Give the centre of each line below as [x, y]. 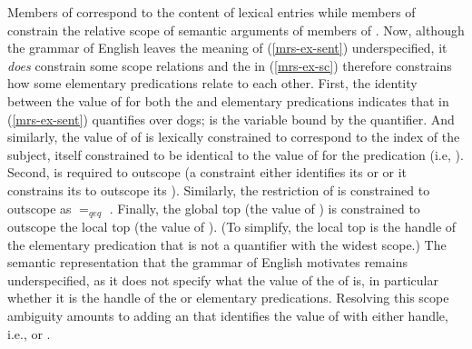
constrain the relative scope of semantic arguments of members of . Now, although [236, 30]
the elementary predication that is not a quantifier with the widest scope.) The [227, 244]
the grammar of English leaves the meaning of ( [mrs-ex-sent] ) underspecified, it [227, 48]
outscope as [39, 208]
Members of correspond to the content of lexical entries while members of [211, 12]
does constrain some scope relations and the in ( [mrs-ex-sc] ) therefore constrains [230, 65]
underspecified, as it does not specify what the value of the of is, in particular [223, 279]
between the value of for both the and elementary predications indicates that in [228, 100]
